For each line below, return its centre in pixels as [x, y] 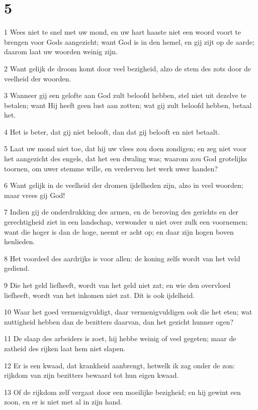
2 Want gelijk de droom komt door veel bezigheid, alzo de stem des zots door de [128, 68]
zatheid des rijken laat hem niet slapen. [65, 348]
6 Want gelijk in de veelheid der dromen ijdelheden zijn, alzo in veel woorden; [124, 185]
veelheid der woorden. [38, 78]
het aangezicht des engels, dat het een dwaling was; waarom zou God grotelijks [126, 159]
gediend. [17, 268]
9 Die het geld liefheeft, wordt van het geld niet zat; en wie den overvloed [117, 285]
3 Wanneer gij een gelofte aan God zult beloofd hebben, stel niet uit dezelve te [125, 95]
